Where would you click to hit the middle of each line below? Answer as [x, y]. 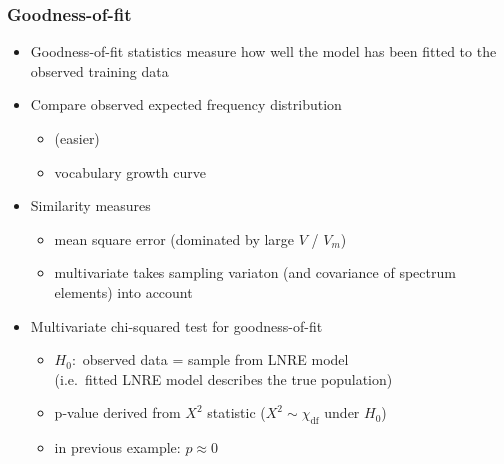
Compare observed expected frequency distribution [186, 104]
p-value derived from [117, 412]
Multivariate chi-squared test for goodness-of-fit [176, 325]
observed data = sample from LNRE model [215, 359]
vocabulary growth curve [130, 171]
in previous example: [117, 447]
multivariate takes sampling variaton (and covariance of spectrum [255, 272]
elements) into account [123, 291]
